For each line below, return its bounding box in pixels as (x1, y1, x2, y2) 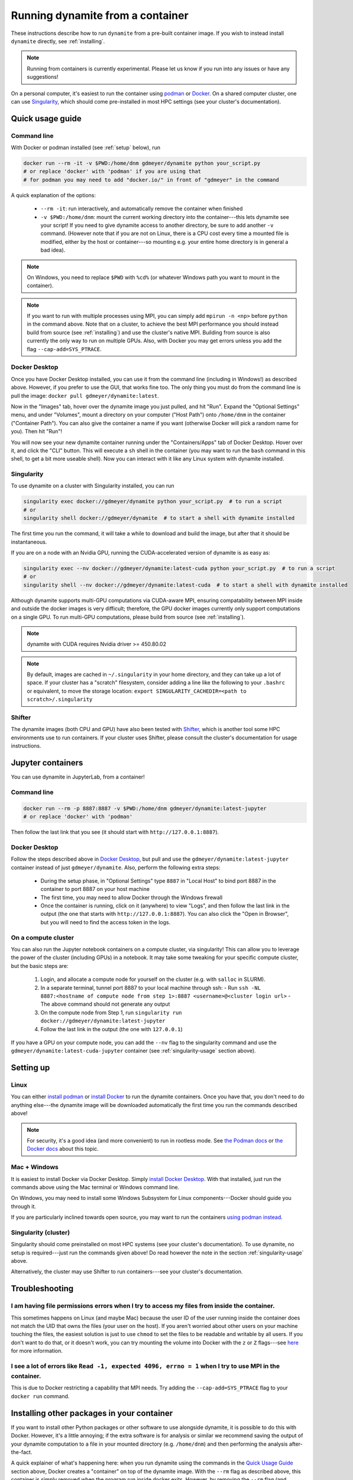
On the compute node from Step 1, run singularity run (40, 1009, 183, 1016)
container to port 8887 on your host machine (40, 886, 150, 893)
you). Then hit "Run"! (11, 428, 62, 435)
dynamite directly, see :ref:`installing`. (11, 37, 105, 44)
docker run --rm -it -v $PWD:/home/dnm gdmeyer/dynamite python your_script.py (23, 160, 261, 167)
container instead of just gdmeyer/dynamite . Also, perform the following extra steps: (11, 864, 221, 871)
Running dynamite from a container (11, 9, 189, 22)
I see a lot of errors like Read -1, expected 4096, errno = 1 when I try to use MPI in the (11, 1362, 280, 1370)
